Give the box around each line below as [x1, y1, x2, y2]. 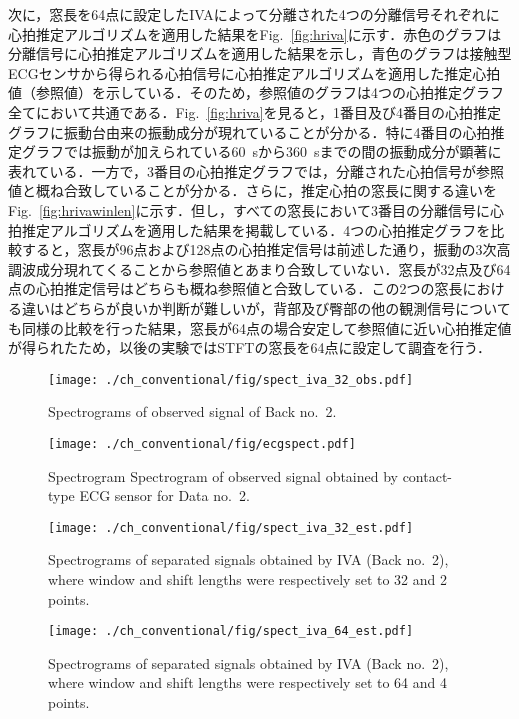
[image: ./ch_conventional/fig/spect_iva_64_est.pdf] [48, 624, 414, 639]
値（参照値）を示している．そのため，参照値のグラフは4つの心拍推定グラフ [8, 82, 504, 103]
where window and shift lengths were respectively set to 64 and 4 [48, 672, 447, 693]
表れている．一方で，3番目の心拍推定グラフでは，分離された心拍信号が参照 [8, 160, 505, 181]
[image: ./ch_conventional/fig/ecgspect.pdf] [48, 436, 356, 451]
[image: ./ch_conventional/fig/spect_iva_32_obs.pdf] [48, 372, 414, 387]
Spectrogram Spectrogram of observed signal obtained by [48, 465, 398, 486]
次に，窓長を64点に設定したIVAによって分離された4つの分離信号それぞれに [8, 4, 500, 24]
